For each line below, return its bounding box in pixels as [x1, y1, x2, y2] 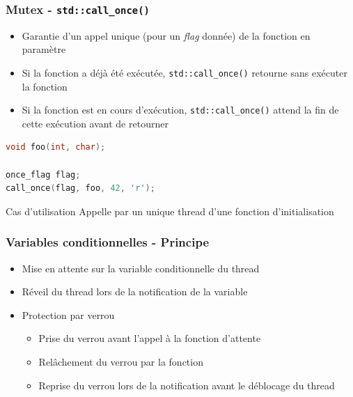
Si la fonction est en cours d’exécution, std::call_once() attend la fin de [22, 102, 339, 117]
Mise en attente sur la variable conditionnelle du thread [22, 260, 260, 275]
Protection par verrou [22, 307, 115, 322]
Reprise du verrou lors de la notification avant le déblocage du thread [38, 377, 335, 392]
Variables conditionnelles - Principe [6, 233, 209, 251]
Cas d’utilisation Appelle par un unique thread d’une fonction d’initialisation [6, 203, 334, 218]
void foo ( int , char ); [6, 142, 106, 153]
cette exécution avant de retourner [22, 116, 168, 130]
